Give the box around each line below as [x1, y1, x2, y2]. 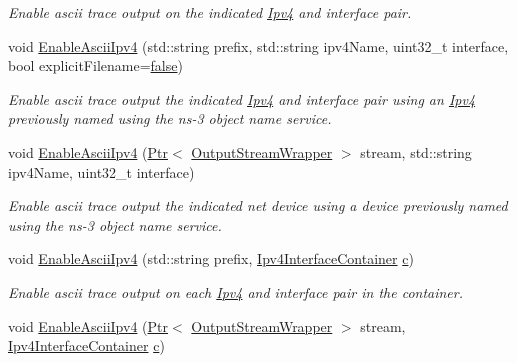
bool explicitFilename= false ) [8, 55, 183, 76]
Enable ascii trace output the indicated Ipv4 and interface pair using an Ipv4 [8, 88, 476, 109]
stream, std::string [360, 141, 472, 162]
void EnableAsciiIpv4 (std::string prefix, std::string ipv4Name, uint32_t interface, [8, 35, 509, 56]
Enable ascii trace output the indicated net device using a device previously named [8, 195, 508, 216]
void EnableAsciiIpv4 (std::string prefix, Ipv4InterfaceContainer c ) [8, 248, 414, 269]
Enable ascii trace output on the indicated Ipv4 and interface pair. [8, 2, 412, 22]
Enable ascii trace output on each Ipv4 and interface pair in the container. [8, 281, 464, 302]
